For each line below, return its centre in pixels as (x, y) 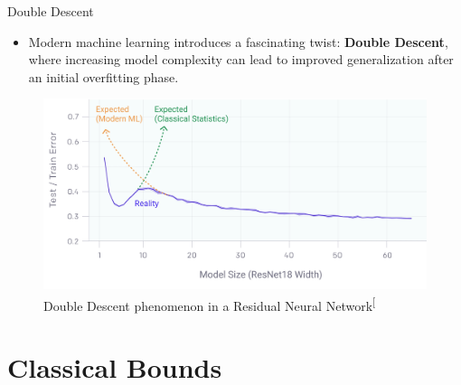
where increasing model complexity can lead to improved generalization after (241, 59)
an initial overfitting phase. (103, 76)
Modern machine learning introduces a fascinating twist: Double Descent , (238, 41)
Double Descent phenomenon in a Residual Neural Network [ (210, 304)
